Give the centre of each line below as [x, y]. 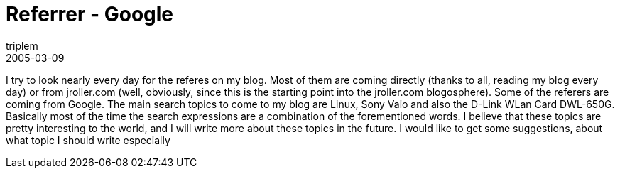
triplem [22, 45]
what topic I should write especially [88, 140]
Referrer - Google [90, 14]
